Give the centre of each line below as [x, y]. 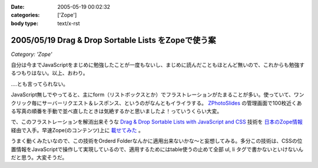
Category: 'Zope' [32, 54]
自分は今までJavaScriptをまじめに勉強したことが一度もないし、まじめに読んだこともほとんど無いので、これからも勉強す [158, 65]
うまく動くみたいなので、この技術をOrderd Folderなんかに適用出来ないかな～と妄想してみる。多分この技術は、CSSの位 [157, 141]
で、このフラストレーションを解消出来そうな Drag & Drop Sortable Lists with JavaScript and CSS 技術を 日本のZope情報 [157, 122]
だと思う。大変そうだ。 [39, 157]
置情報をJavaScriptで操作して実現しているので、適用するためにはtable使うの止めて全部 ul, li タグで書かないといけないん [157, 149]
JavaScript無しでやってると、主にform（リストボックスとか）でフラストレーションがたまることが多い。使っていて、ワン [158, 95]
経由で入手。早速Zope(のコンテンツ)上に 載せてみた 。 [77, 130]
